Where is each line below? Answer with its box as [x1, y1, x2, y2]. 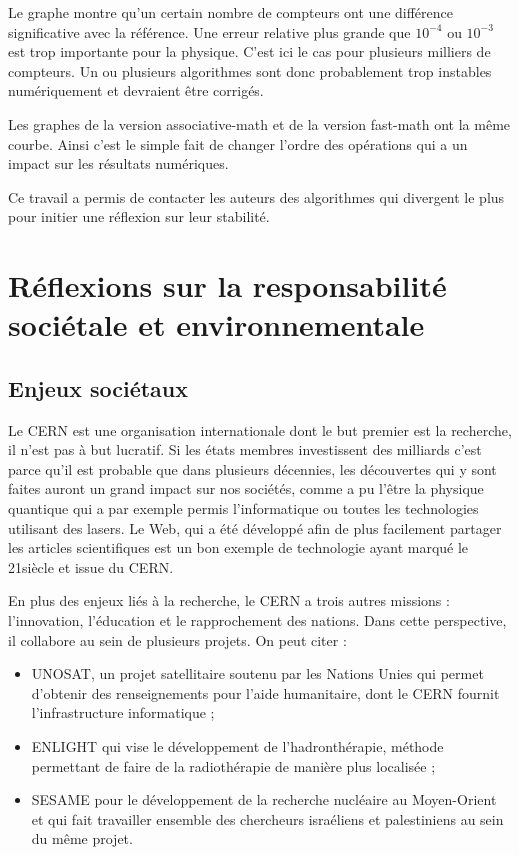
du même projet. [31, 828, 133, 849]
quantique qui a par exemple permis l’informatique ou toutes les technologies [8, 498, 479, 519]
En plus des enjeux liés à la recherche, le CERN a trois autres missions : [8, 590, 450, 611]
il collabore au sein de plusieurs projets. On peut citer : [8, 629, 347, 650]
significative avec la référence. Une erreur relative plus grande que [8, 21, 411, 42]
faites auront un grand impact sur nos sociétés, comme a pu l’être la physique [8, 478, 484, 499]
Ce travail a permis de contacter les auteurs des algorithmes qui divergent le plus [8, 186, 505, 207]
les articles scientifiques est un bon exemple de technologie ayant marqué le [8, 537, 469, 558]
